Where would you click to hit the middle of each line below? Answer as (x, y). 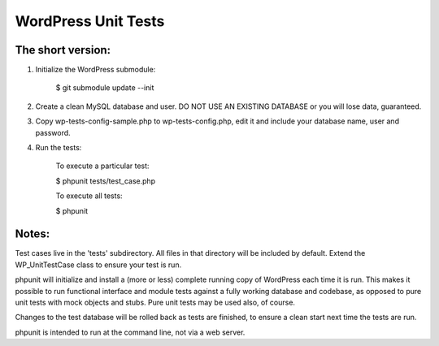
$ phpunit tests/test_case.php (106, 181)
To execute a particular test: (102, 166)
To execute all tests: (89, 196)
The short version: (63, 50)
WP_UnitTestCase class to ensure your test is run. (98, 265)
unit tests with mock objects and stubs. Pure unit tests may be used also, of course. (155, 303)
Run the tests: (59, 148)
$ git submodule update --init (105, 88)
